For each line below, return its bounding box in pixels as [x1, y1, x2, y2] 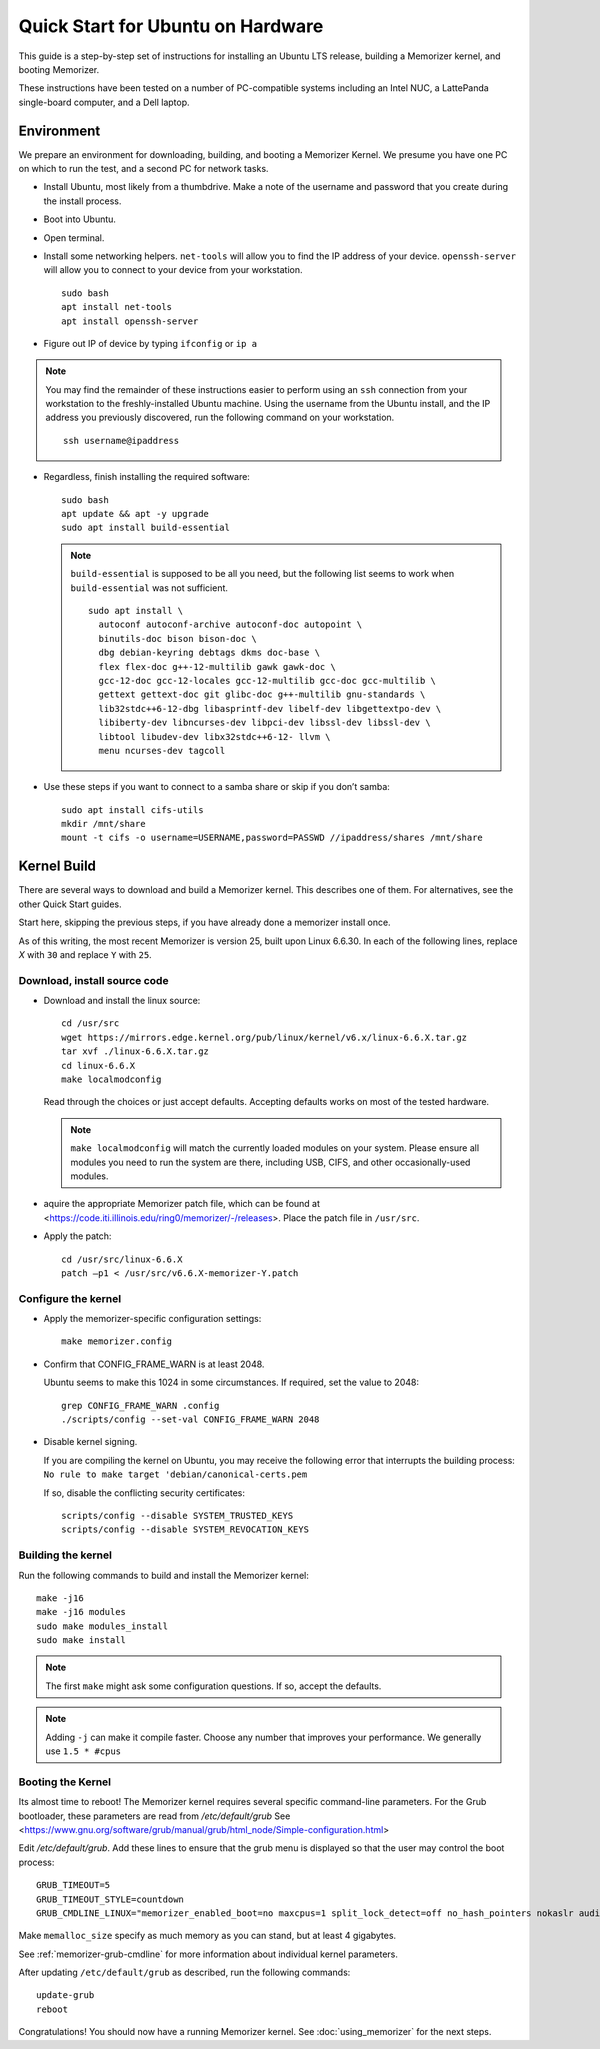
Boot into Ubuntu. [43, 213, 117, 225]
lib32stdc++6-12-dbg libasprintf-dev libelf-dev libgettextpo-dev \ [98, 703, 442, 714]
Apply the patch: [43, 1230, 112, 1242]
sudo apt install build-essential [61, 522, 230, 534]
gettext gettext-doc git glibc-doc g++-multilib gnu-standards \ [98, 689, 426, 700]
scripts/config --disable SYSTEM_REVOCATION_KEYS [61, 1524, 310, 1535]
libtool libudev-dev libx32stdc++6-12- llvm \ [98, 731, 331, 742]
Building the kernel [18, 1548, 112, 1562]
